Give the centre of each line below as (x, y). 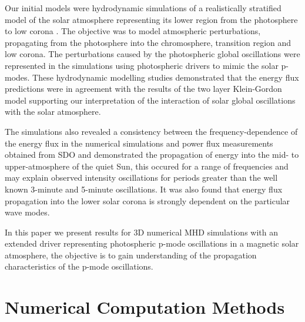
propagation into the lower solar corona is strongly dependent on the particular (148, 200)
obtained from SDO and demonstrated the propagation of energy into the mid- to (152, 155)
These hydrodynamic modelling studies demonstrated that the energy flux (166, 77)
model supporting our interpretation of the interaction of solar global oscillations (150, 100)
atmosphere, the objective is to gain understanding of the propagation (131, 255)
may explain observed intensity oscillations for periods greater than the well (141, 177)
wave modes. (27, 212)
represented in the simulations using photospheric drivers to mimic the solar (142, 65)
